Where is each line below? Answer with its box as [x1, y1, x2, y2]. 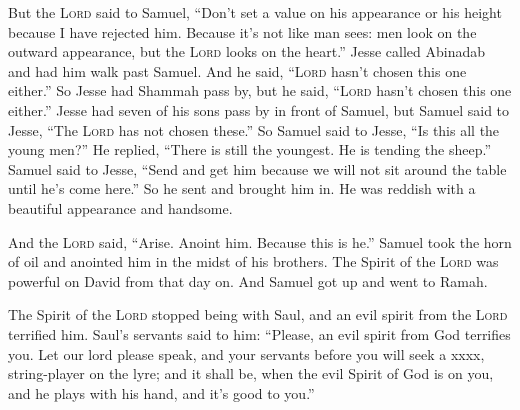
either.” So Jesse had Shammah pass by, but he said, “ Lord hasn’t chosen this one [8, 80, 512, 101]
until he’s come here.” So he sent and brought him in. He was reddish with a [8, 178, 476, 199]
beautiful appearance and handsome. [8, 197, 233, 218]
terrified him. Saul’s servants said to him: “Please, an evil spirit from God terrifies [8, 323, 511, 344]
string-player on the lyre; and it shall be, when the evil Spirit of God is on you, [8, 363, 494, 384]
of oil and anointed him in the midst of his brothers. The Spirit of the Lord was [8, 251, 499, 272]
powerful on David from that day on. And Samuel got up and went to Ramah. [8, 270, 488, 291]
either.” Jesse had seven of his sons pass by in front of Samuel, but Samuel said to [8, 99, 510, 120]
